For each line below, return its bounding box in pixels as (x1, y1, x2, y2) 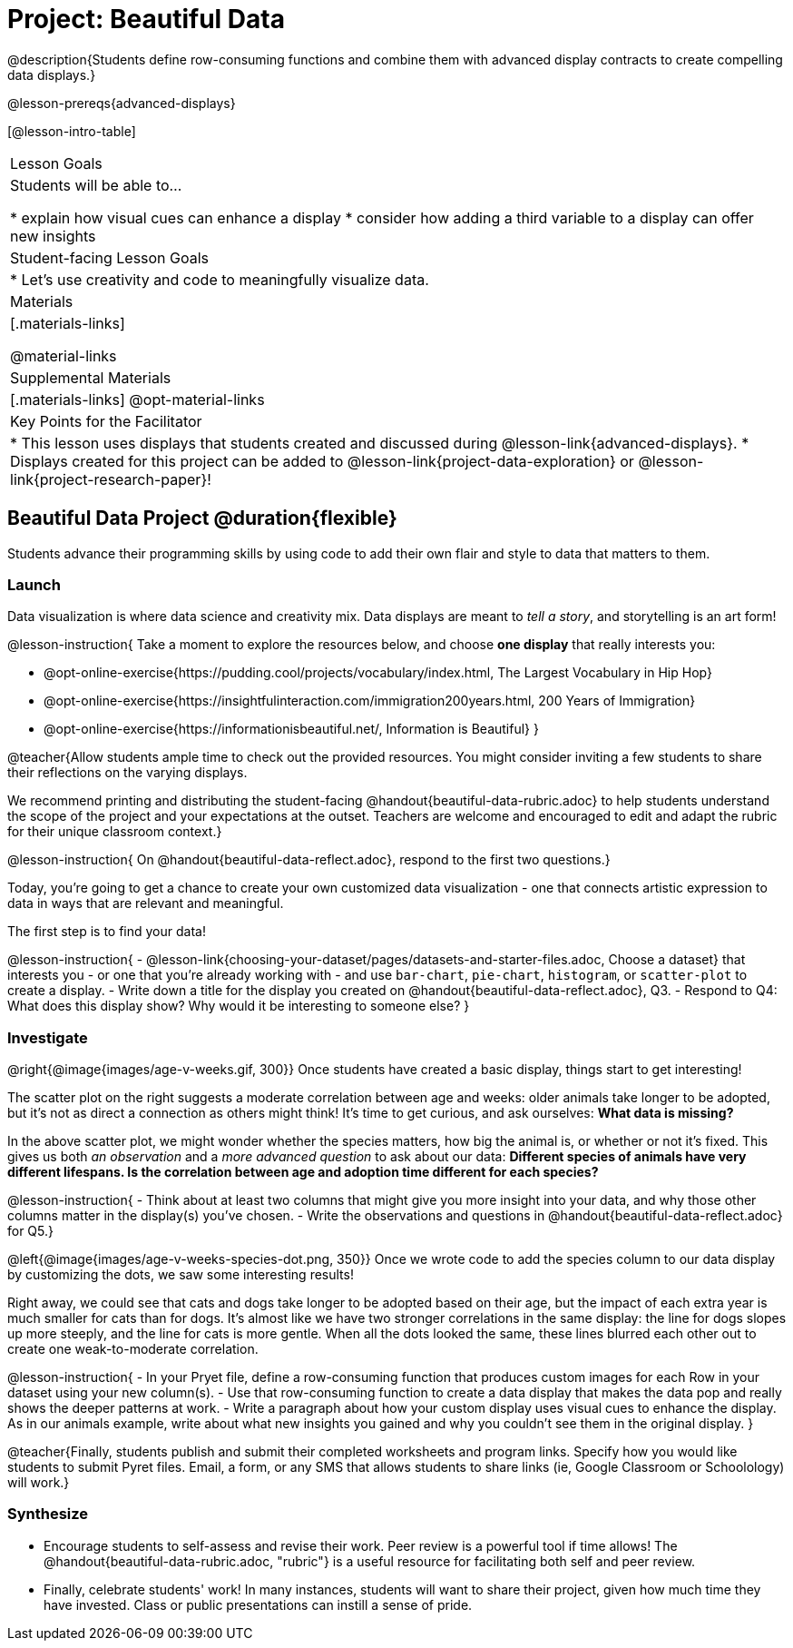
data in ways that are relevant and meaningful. (7, 895, 284, 912)
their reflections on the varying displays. (7, 765, 248, 781)
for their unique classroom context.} (7, 824, 222, 840)
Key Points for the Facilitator (10, 411, 202, 430)
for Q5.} (7, 1223, 54, 1239)
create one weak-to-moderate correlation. (7, 1341, 259, 1357)
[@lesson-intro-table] (7, 123, 136, 139)
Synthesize (7, 1505, 89, 1524)
